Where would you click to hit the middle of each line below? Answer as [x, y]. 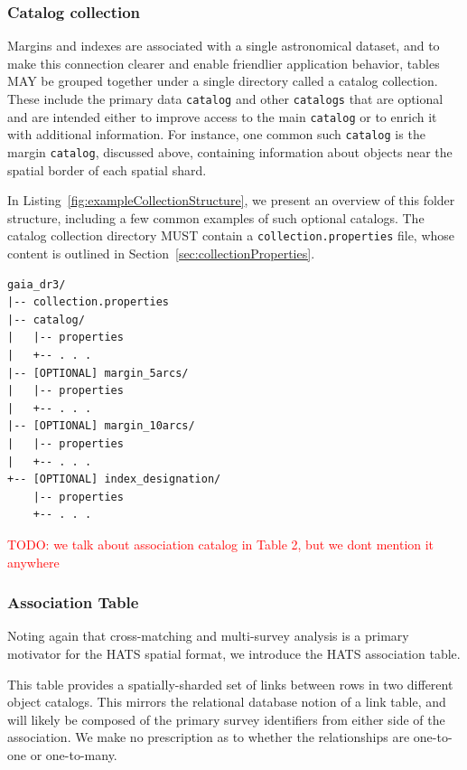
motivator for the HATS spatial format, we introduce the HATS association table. [234, 653]
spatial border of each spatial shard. [107, 169]
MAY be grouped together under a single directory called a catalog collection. [223, 81]
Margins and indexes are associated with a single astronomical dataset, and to [224, 46]
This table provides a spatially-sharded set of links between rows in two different [230, 684]
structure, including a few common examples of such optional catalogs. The [216, 217]
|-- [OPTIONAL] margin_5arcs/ [98, 373]
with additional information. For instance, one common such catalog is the [216, 134]
